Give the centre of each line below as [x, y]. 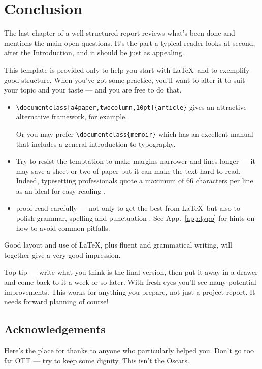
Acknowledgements [55, 329]
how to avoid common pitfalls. [63, 227]
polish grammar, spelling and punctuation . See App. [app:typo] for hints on [135, 218]
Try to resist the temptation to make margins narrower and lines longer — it [136, 161]
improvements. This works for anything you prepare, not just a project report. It [130, 291]
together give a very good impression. [62, 254]
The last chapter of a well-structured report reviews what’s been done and [120, 33]
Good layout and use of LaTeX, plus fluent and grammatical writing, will [118, 245]
